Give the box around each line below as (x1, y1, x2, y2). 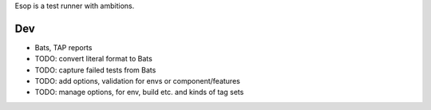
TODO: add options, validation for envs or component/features (34, 77, 241, 86)
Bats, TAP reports (34, 42, 93, 52)
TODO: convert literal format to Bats (34, 54, 153, 64)
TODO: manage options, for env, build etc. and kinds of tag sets (34, 88, 244, 97)
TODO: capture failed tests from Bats (34, 65, 156, 75)
